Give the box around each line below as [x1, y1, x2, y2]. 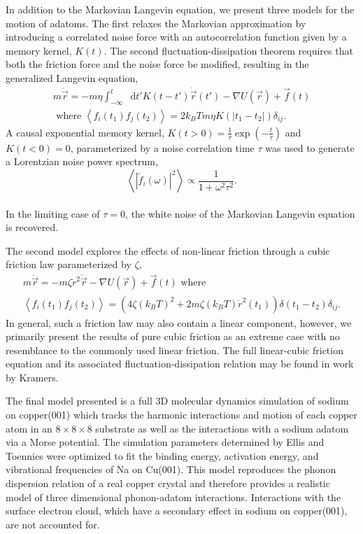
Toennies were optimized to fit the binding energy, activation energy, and [6, 448, 319, 463]
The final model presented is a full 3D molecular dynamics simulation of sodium [6, 393, 349, 408]
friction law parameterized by [6, 257, 131, 272]
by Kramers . [6, 370, 59, 384]
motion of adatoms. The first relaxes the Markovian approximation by [6, 15, 306, 30]
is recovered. [6, 220, 59, 234]
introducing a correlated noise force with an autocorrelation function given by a [6, 29, 347, 44]
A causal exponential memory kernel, [6, 125, 164, 139]
